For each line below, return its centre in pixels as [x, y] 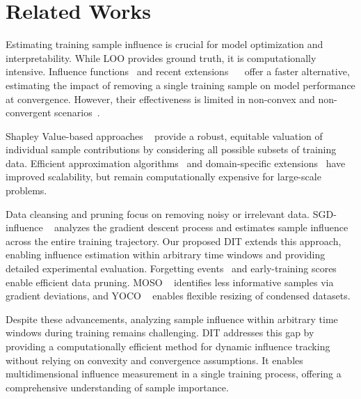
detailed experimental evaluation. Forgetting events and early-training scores [171, 268]
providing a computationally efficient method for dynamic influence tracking [168, 346]
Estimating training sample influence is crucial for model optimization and [165, 44]
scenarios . [77, 112]
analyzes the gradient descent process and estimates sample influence [201, 227]
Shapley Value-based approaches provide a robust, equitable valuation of [164, 135]
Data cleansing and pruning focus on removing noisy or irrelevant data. [158, 213]
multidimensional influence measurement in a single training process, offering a [174, 374]
